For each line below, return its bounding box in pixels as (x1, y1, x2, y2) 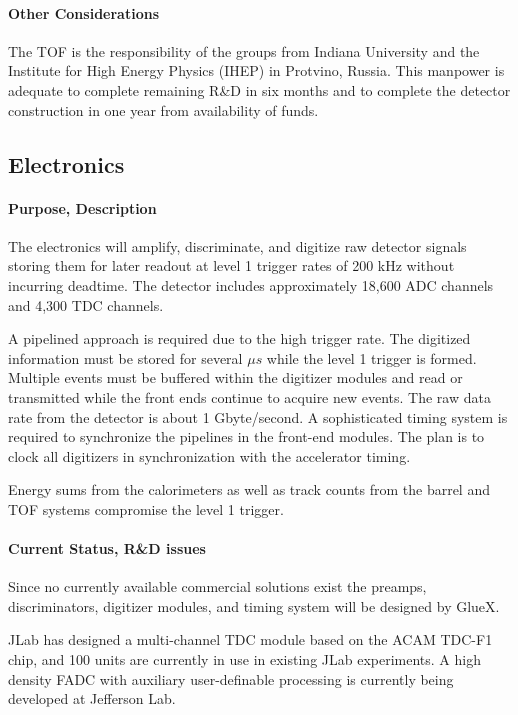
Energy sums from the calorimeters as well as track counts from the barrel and (8, 479, 490, 500)
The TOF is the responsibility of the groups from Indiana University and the (8, 40, 480, 61)
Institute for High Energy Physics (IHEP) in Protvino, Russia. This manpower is (8, 60, 505, 81)
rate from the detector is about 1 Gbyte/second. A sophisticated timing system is (8, 406, 508, 427)
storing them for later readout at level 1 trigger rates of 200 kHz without (8, 255, 455, 276)
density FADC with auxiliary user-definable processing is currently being (8, 668, 454, 689)
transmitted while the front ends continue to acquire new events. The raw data (8, 386, 491, 407)
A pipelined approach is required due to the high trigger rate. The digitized (8, 328, 471, 349)
